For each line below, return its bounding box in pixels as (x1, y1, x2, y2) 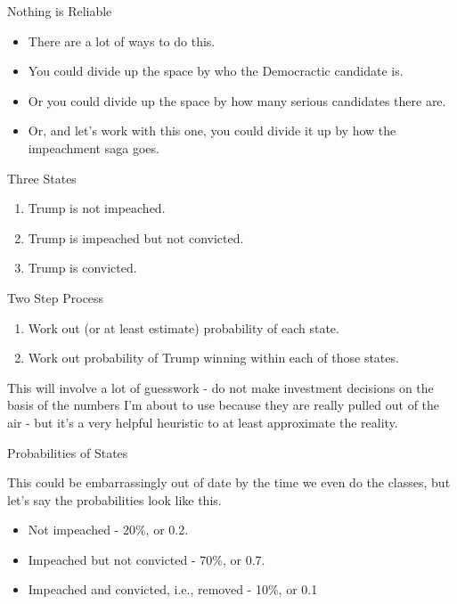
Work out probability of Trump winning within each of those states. (28, 348, 399, 367)
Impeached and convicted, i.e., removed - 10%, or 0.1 (28, 580, 318, 599)
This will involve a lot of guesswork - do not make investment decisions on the (7, 378, 434, 396)
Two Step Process (7, 288, 104, 306)
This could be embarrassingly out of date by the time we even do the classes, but (7, 473, 451, 492)
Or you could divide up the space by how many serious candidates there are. (28, 91, 446, 110)
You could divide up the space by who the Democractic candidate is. (28, 61, 404, 80)
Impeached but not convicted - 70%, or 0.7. (28, 550, 265, 568)
